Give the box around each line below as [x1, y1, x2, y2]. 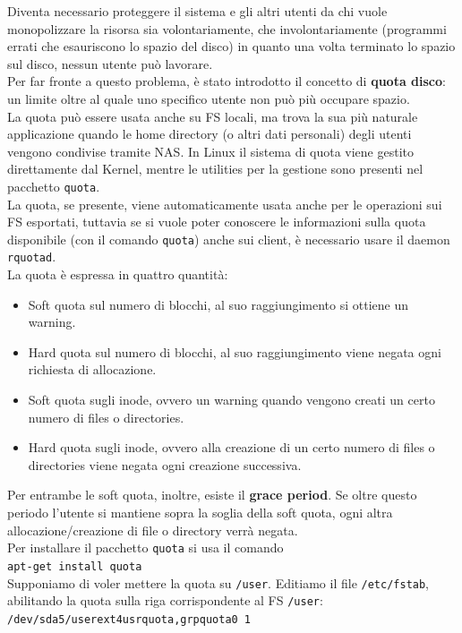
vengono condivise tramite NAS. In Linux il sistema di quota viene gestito [7, 141, 414, 160]
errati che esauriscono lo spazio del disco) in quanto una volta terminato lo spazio [7, 37, 456, 56]
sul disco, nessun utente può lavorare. [7, 54, 213, 73]
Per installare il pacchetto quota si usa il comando [7, 538, 284, 557]
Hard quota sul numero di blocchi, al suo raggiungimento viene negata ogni [28, 342, 441, 361]
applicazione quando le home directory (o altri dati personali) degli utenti [7, 124, 412, 143]
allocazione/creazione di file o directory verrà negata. [7, 520, 298, 539]
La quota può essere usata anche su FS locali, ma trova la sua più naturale [7, 107, 418, 125]
